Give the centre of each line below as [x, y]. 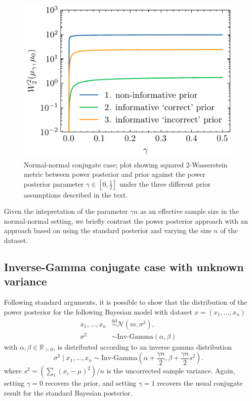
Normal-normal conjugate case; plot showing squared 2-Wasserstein [126, 164]
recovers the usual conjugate [200, 383]
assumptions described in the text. [76, 194]
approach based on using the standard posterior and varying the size [108, 230]
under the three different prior [165, 183]
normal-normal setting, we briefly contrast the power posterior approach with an [126, 221]
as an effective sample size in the [189, 211]
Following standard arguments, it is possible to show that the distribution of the [126, 302]
